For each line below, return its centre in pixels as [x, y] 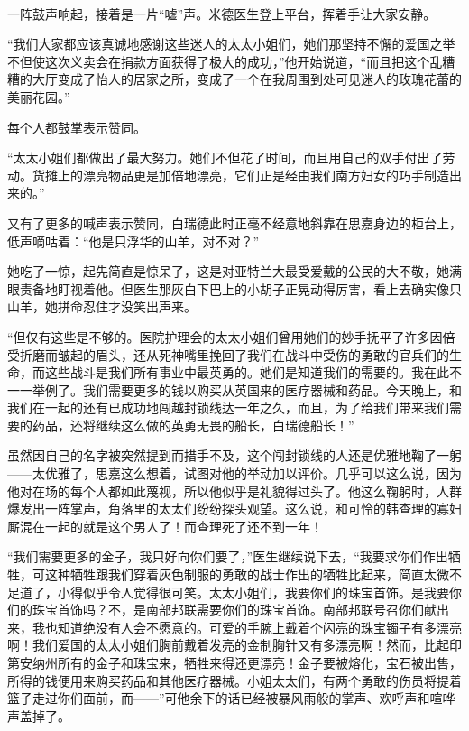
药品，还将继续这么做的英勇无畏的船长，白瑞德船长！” [193, 425]
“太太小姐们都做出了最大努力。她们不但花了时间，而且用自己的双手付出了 [225, 157]
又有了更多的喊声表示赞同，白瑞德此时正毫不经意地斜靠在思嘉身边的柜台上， [234, 222]
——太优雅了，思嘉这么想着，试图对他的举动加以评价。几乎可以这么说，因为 [234, 473]
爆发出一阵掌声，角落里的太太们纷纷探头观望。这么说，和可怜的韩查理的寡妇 [234, 509]
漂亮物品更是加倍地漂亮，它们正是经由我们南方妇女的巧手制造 [266, 175]
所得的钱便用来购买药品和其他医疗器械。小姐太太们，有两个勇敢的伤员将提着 [234, 680]
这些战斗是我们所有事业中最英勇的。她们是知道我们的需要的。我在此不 [253, 372]
